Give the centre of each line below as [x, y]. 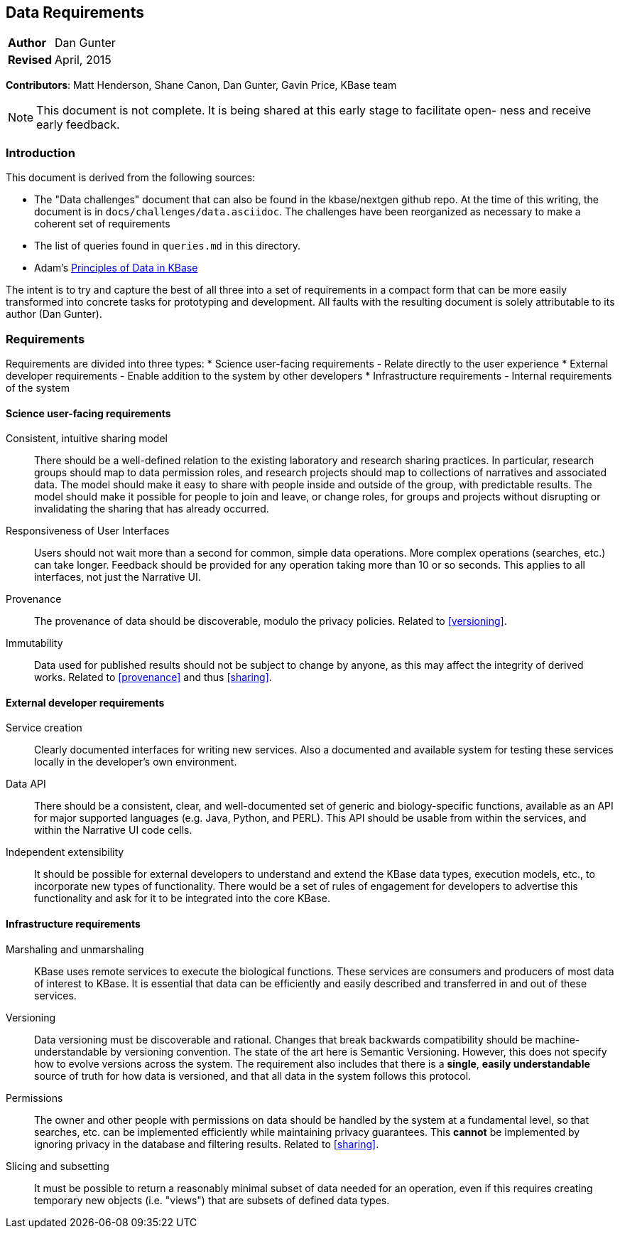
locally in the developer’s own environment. [136, 762]
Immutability [34, 643]
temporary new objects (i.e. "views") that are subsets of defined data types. [212, 1200]
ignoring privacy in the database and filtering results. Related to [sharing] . [207, 1144]
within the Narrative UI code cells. [113, 830]
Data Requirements [75, 12]
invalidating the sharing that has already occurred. [152, 509]
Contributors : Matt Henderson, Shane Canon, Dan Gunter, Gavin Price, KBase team [201, 85]
